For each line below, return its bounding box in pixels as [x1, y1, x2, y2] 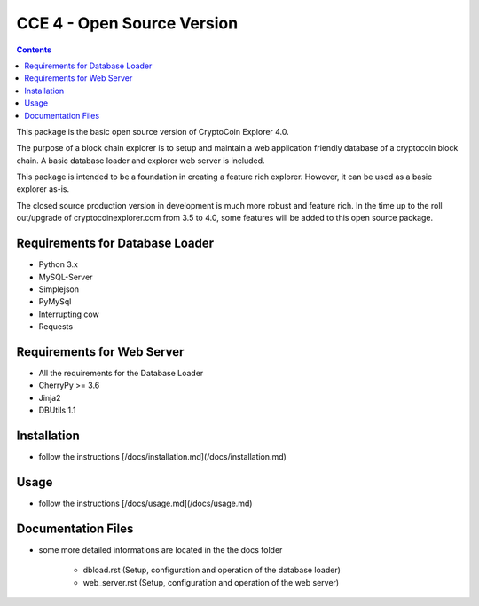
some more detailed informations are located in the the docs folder [38, 544, 283, 555]
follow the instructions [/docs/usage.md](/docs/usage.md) [38, 498, 253, 508]
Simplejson [38, 284, 80, 295]
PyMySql [38, 296, 72, 307]
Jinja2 [38, 392, 61, 403]
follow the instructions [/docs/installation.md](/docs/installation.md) [38, 452, 287, 462]
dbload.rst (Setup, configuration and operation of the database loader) [82, 564, 342, 576]
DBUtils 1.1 [38, 405, 76, 416]
